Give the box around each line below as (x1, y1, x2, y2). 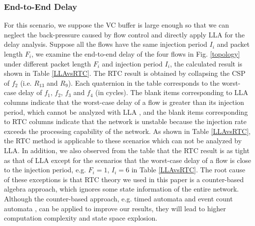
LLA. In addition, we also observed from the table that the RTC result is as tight (4, 145, 250, 155)
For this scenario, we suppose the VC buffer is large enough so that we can (4, 20, 229, 30)
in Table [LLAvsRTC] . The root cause (131, 164, 246, 175)
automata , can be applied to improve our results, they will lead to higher (4, 203, 226, 213)
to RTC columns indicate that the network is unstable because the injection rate (4, 116, 247, 127)
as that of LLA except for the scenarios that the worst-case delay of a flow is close (4, 155, 252, 165)
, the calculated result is (170, 58, 243, 68)
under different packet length (4, 58, 91, 68)
